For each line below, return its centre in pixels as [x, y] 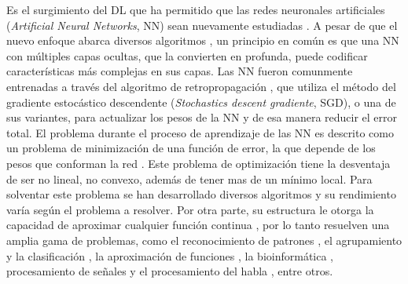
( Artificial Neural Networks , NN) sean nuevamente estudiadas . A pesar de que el [202, 25]
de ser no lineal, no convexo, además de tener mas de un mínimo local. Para [189, 178]
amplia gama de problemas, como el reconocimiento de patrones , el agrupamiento [204, 240]
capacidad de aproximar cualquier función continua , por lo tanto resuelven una [198, 225]
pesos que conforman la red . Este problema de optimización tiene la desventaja [198, 163]
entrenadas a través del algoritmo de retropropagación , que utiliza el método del [201, 86]
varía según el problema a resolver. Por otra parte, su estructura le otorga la [190, 209]
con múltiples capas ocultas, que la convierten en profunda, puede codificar [187, 55]
